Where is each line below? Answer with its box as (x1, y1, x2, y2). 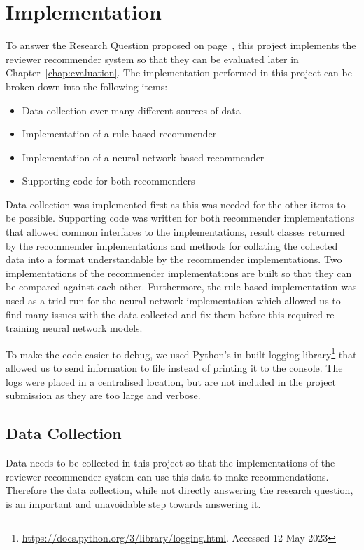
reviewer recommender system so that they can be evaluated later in (6, 51, 299, 66)
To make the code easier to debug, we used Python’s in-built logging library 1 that (6, 344, 357, 361)
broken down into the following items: (6, 79, 168, 93)
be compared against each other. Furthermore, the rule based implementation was (6, 279, 357, 294)
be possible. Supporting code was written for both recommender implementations (6, 210, 355, 225)
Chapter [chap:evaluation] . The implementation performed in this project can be (6, 65, 352, 80)
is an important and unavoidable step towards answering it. (6, 496, 261, 511)
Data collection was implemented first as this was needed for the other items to (6, 196, 346, 211)
